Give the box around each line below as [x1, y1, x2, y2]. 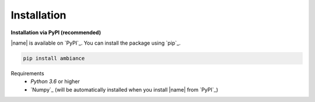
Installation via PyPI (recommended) [10, 29, 101, 36]
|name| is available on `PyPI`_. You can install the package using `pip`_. [10, 39, 181, 46]
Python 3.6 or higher [30, 78, 80, 85]
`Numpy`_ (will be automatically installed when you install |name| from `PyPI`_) [30, 86, 219, 93]
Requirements [10, 70, 44, 76]
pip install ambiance [23, 55, 85, 61]
